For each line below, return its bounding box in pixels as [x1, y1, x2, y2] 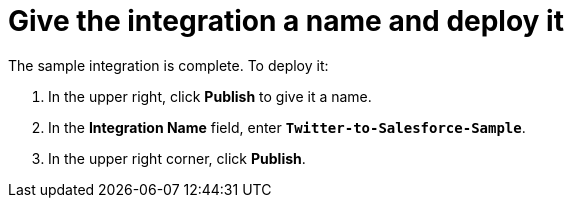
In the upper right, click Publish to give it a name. [48, 87, 372, 105]
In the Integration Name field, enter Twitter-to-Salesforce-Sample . [48, 118, 526, 136]
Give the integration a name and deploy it [8, 4, 564, 38]
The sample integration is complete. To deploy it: [8, 56, 329, 74]
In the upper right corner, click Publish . [48, 149, 306, 167]
